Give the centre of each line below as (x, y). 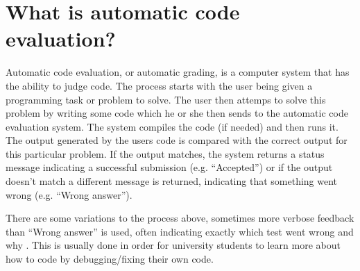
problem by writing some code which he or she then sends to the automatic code (177, 113)
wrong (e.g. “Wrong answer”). (69, 194)
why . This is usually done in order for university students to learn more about (173, 245)
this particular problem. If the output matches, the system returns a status (165, 153)
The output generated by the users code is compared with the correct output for (177, 140)
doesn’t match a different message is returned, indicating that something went (172, 181)
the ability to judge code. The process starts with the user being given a (159, 85)
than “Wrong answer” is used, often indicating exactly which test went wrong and (180, 231)
